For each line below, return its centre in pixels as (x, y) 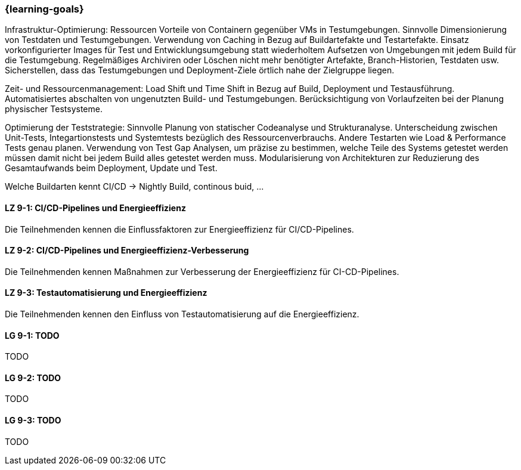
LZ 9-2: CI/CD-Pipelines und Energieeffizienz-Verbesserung (127, 251)
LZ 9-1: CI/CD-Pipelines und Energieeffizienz (95, 208)
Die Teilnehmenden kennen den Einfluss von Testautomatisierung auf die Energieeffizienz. (182, 314)
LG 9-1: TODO (32, 335)
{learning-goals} (44, 9)
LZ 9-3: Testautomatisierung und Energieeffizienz (106, 293)
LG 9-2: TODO (33, 378)
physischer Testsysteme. (54, 109)
